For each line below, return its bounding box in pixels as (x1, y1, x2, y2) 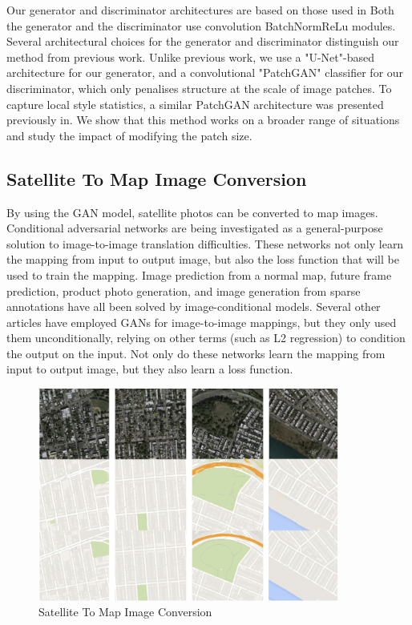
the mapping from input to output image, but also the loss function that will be (6, 251, 399, 268)
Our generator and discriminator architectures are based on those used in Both (6, 2, 394, 18)
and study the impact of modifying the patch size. (6, 127, 252, 143)
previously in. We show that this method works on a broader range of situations (6, 111, 400, 128)
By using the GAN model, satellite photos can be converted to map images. (6, 204, 378, 220)
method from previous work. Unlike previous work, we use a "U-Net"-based (6, 48, 374, 65)
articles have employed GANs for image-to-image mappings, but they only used (6, 313, 397, 330)
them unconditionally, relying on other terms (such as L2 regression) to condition (6, 329, 406, 346)
